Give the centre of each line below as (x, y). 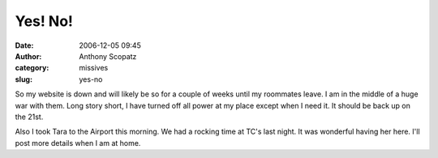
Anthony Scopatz (108, 56)
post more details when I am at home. (78, 143)
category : (32, 68)
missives (94, 68)
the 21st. (29, 117)
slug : (24, 79)
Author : (28, 56)
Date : (24, 45)
